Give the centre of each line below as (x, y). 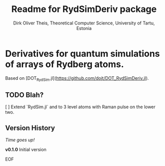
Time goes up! (20, 140)
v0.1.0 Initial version (26, 150)
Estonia (84, 28)
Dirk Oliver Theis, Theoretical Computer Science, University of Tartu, (84, 23)
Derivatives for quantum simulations (82, 54)
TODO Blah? (24, 95)
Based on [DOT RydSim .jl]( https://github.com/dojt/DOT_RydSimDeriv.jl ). (77, 79)
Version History (30, 128)
